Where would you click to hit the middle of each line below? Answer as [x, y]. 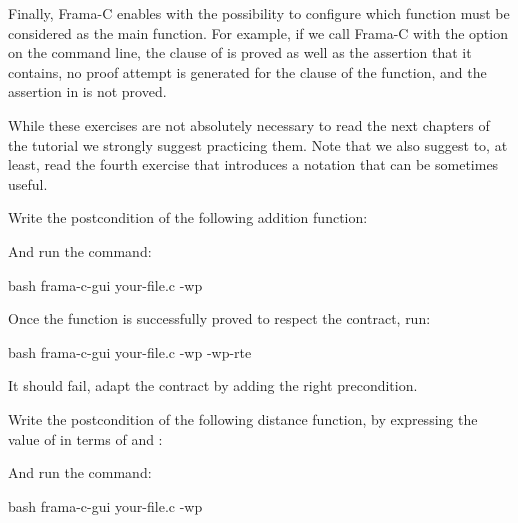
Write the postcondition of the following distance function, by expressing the [243, 418]
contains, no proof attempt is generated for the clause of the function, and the [247, 71]
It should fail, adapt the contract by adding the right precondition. [213, 385]
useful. [28, 183]
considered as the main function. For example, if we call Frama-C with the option [258, 32]
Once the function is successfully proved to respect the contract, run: [219, 318]
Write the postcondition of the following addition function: [188, 217]
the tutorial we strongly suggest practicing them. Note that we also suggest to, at [258, 144]
